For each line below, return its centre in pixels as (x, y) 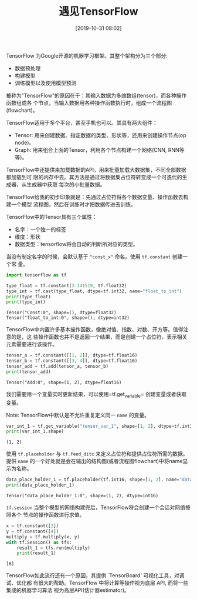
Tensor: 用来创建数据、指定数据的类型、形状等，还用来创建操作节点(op (100, 135)
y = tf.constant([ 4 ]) (33, 531)
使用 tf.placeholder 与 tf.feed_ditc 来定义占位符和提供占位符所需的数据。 (97, 454)
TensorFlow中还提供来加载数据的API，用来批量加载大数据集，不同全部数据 (96, 169)
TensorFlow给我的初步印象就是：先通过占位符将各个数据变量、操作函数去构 (97, 197)
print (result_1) (37, 553)
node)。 (24, 142)
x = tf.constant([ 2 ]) (33, 526)
